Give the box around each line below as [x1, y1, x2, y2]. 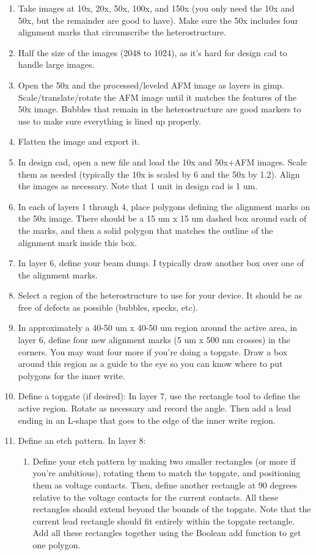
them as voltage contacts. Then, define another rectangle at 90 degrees [32, 479, 297, 491]
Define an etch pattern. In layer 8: [18, 434, 146, 447]
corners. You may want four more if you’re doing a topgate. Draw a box [18, 345, 288, 358]
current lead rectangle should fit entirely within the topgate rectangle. [32, 514, 295, 527]
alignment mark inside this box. [18, 236, 138, 248]
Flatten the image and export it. [18, 135, 140, 148]
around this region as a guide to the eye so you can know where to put [18, 357, 283, 370]
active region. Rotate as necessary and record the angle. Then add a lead [18, 402, 292, 415]
